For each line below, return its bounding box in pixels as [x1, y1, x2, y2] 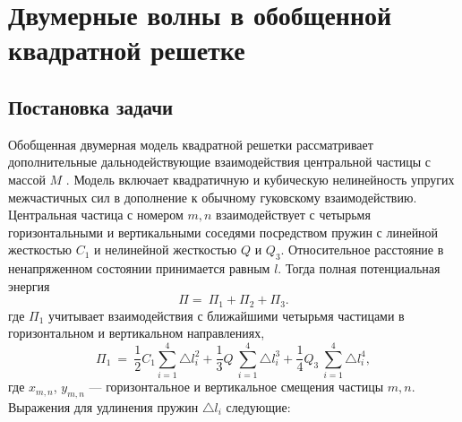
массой [8, 169, 46, 188]
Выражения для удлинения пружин [8, 397, 199, 416]
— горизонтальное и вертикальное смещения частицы [89, 377, 384, 396]
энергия [8, 276, 50, 295]
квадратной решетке [8, 31, 245, 68]
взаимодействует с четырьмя [216, 205, 371, 224]
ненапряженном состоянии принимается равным [8, 259, 270, 278]
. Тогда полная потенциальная [278, 259, 441, 278]
